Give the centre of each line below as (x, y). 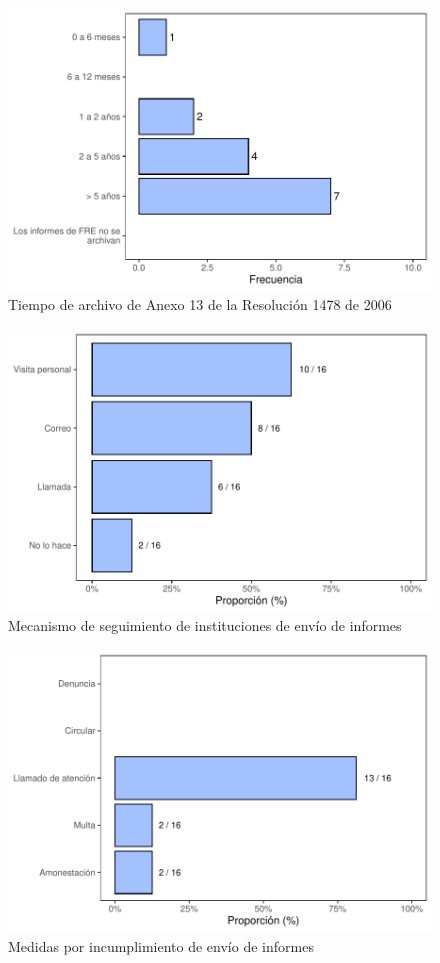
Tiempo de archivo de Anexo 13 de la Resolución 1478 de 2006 (200, 304)
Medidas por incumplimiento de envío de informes (161, 945)
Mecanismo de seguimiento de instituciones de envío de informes (205, 625)
